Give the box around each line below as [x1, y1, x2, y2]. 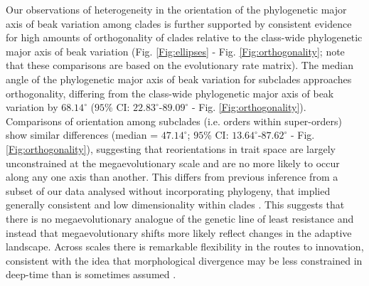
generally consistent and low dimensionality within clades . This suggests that [6, 197, 345, 212]
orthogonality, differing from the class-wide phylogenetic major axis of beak [6, 85, 334, 100]
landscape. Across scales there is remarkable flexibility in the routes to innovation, [6, 239, 364, 254]
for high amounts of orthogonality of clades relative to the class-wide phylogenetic [6, 30, 363, 45]
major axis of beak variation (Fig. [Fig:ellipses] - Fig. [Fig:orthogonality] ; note [6, 43, 345, 58]
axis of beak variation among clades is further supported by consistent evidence [6, 16, 352, 31]
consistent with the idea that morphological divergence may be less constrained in [6, 253, 363, 268]
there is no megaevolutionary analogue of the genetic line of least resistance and [6, 211, 354, 226]
